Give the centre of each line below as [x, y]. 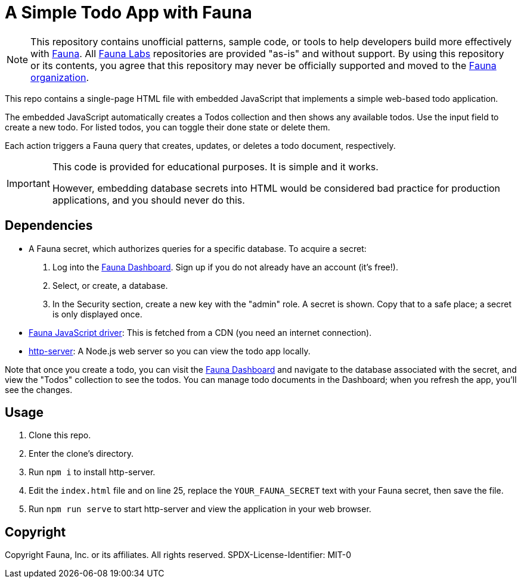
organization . [60, 77]
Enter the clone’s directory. [81, 454]
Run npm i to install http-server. [92, 472]
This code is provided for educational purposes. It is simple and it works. [215, 166]
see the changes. [39, 389]
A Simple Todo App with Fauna [128, 13]
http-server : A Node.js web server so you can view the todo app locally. [170, 351]
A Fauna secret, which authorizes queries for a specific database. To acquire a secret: [198, 248]
